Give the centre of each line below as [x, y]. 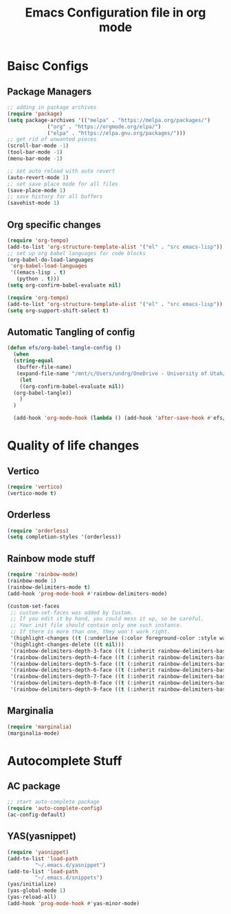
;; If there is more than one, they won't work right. [90, 632]
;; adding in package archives [52, 108]
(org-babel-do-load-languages [51, 260]
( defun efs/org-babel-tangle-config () [64, 348]
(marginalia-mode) [33, 733]
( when [21, 354]
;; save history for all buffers [55, 197]
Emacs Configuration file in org [115, 13]
